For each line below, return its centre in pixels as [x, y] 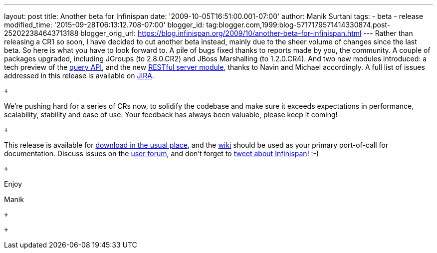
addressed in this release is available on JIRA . [79, 76]
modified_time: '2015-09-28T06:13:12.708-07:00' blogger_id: [104, 25]
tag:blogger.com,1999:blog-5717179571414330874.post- [298, 25]
